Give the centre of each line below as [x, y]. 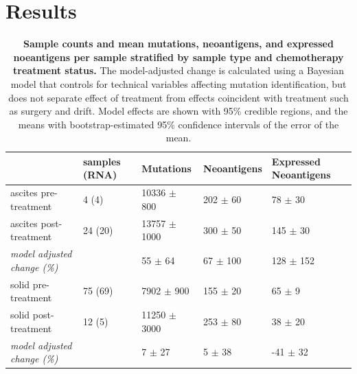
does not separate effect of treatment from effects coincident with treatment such [178, 97]
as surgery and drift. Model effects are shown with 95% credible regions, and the [178, 111]
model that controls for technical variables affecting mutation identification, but [178, 83]
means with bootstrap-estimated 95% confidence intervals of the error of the [178, 124]
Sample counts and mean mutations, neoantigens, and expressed [178, 44]
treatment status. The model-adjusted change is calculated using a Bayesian [178, 70]
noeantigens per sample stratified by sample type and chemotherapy [178, 57]
